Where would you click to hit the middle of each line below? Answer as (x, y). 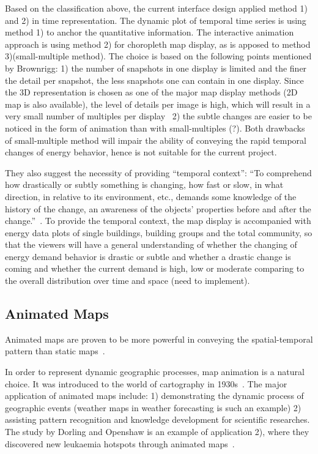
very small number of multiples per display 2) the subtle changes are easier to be (158, 116)
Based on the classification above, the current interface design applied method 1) (156, 8)
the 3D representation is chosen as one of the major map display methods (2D (151, 92)
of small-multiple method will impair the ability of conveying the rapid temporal (156, 140)
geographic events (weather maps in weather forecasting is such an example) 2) (153, 407)
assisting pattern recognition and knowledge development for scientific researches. (157, 419)
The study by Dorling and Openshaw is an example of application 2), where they (157, 432)
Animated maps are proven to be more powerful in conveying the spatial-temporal (159, 339)
